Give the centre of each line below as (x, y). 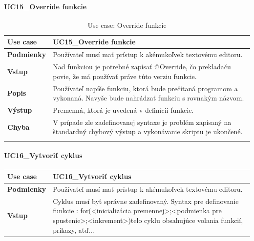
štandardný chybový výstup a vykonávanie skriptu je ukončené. (148, 131)
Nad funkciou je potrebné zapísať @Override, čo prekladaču (142, 67)
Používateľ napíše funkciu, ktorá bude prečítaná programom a (145, 88)
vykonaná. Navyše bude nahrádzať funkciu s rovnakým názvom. (148, 98)
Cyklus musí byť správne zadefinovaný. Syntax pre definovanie (146, 201)
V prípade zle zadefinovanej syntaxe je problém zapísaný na (142, 122)
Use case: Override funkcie (127, 25)
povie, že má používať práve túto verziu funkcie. (125, 76)
